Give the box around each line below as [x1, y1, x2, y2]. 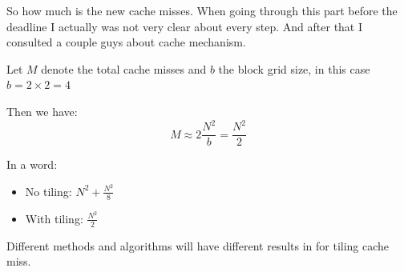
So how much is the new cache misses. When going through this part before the [6, 2, 398, 18]
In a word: [6, 156, 58, 173]
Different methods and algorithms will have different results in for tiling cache [6, 237, 390, 254]
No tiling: [25, 182, 72, 199]
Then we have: [6, 102, 78, 119]
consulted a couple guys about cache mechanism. [6, 34, 246, 50]
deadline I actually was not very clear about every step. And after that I [6, 18, 363, 34]
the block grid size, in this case [218, 60, 370, 77]
